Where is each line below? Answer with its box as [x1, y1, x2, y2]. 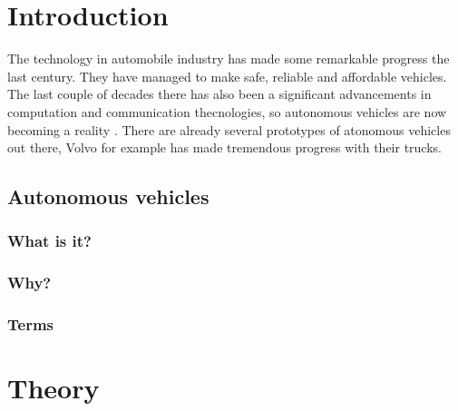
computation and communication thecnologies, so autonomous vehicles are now [7, 102, 447, 121]
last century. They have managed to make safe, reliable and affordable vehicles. [7, 66, 447, 85]
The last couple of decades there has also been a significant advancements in [7, 84, 432, 103]
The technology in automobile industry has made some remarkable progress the [7, 49, 450, 68]
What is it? [7, 230, 92, 252]
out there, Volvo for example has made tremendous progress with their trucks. [7, 138, 442, 157]
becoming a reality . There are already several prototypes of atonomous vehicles [7, 120, 451, 139]
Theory [7, 369, 100, 406]
